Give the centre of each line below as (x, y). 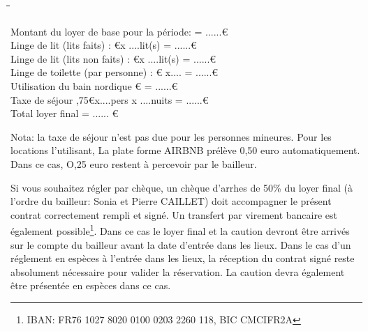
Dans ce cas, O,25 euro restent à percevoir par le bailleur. (134, 163)
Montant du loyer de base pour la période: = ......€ (119, 31)
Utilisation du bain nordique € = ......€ (94, 85)
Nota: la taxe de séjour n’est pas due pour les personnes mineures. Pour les (171, 136)
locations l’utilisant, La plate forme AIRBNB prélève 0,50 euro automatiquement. (185, 150)
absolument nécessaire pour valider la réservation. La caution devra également (178, 271)
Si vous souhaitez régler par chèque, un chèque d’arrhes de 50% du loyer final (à (182, 187)
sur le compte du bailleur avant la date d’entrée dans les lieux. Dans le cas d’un (181, 244)
